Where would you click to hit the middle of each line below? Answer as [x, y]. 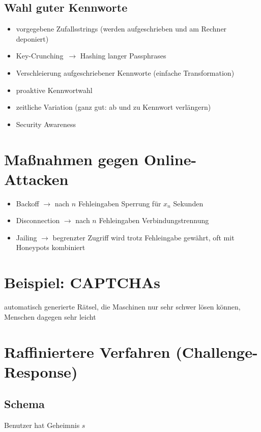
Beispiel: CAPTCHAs [82, 282]
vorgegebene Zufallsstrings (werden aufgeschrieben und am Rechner [121, 29]
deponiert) [32, 38]
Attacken [36, 179]
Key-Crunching [40, 56]
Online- [170, 159]
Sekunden [188, 203]
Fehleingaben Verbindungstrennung [154, 220]
